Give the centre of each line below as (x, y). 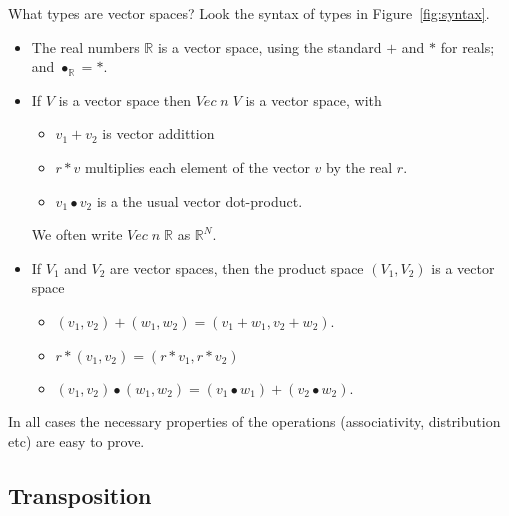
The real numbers (85, 46)
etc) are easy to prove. (76, 440)
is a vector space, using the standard (269, 46)
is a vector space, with (313, 99)
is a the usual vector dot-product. (199, 200)
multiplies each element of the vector (197, 166)
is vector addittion (158, 133)
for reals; (467, 46)
